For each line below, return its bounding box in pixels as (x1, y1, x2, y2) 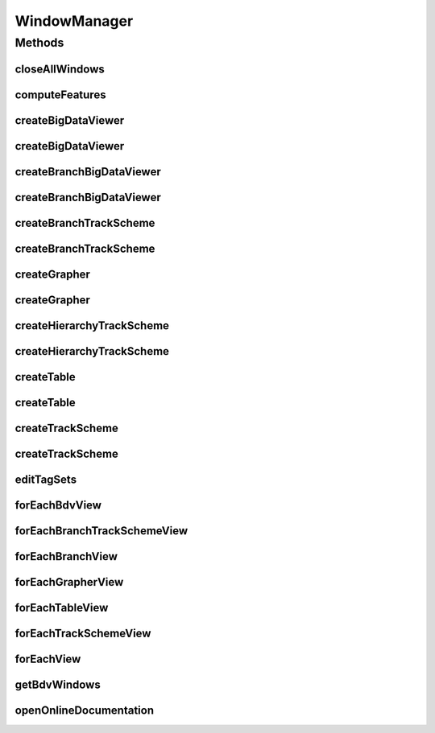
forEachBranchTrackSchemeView (14, 524, 188, 537)
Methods (14, 35, 64, 50)
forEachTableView (14, 600, 109, 615)
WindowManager (14, 12, 134, 30)
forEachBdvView (14, 498, 102, 512)
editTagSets (14, 472, 77, 486)
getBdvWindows (14, 678, 101, 691)
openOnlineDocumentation (14, 704, 155, 718)
